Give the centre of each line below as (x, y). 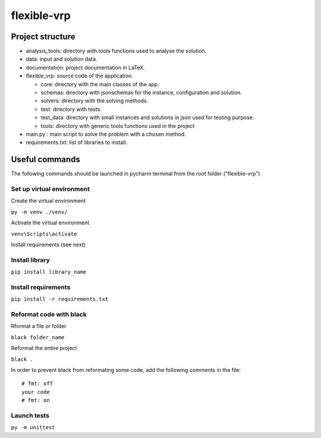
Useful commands (45, 160)
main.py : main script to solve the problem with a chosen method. (106, 134)
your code (36, 392)
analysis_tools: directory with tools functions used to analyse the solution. (116, 51)
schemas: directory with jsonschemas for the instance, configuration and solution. (141, 93)
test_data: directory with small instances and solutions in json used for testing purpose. (147, 118)
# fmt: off (37, 384)
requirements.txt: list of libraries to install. (77, 142)
